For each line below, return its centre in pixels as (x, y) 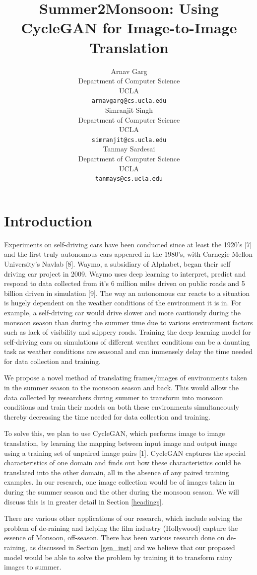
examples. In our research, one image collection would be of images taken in (119, 482)
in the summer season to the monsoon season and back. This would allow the (122, 388)
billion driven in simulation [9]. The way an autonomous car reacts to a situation (127, 293)
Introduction (48, 220)
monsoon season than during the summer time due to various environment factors (128, 322)
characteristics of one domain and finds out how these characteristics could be (122, 463)
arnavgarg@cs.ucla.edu (129, 101)
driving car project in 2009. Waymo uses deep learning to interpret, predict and (125, 273)
